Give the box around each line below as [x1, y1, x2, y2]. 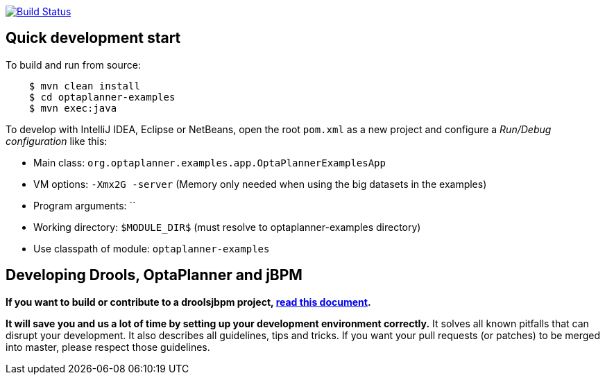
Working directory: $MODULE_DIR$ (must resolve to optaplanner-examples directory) [33, 221, 421, 233]
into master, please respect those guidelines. [6, 340, 210, 353]
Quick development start [6, 29, 181, 47]
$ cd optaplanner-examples [28, 91, 176, 103]
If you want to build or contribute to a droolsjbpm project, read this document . [6, 295, 371, 308]
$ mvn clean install [28, 80, 140, 92]
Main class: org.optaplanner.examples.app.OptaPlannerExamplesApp [33, 156, 386, 169]
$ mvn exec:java [28, 102, 117, 114]
